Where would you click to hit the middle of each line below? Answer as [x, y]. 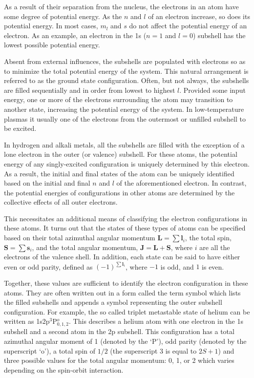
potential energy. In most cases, [51, 26]
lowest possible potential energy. [52, 45]
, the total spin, [208, 238]
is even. [213, 266]
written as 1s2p [27, 321]
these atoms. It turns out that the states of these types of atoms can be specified [125, 228]
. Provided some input [212, 90]
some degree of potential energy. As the [63, 16]
